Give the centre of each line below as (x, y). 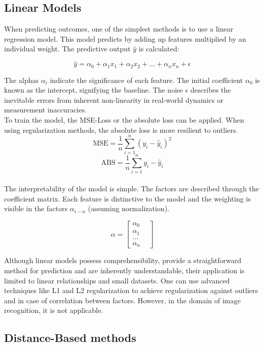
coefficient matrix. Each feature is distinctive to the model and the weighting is (128, 198)
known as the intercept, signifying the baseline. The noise (94, 90)
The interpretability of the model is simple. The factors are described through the (132, 189)
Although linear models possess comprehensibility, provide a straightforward (123, 260)
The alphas (21, 80)
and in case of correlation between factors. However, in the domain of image (122, 300)
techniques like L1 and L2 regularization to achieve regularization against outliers (131, 290)
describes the (211, 90)
